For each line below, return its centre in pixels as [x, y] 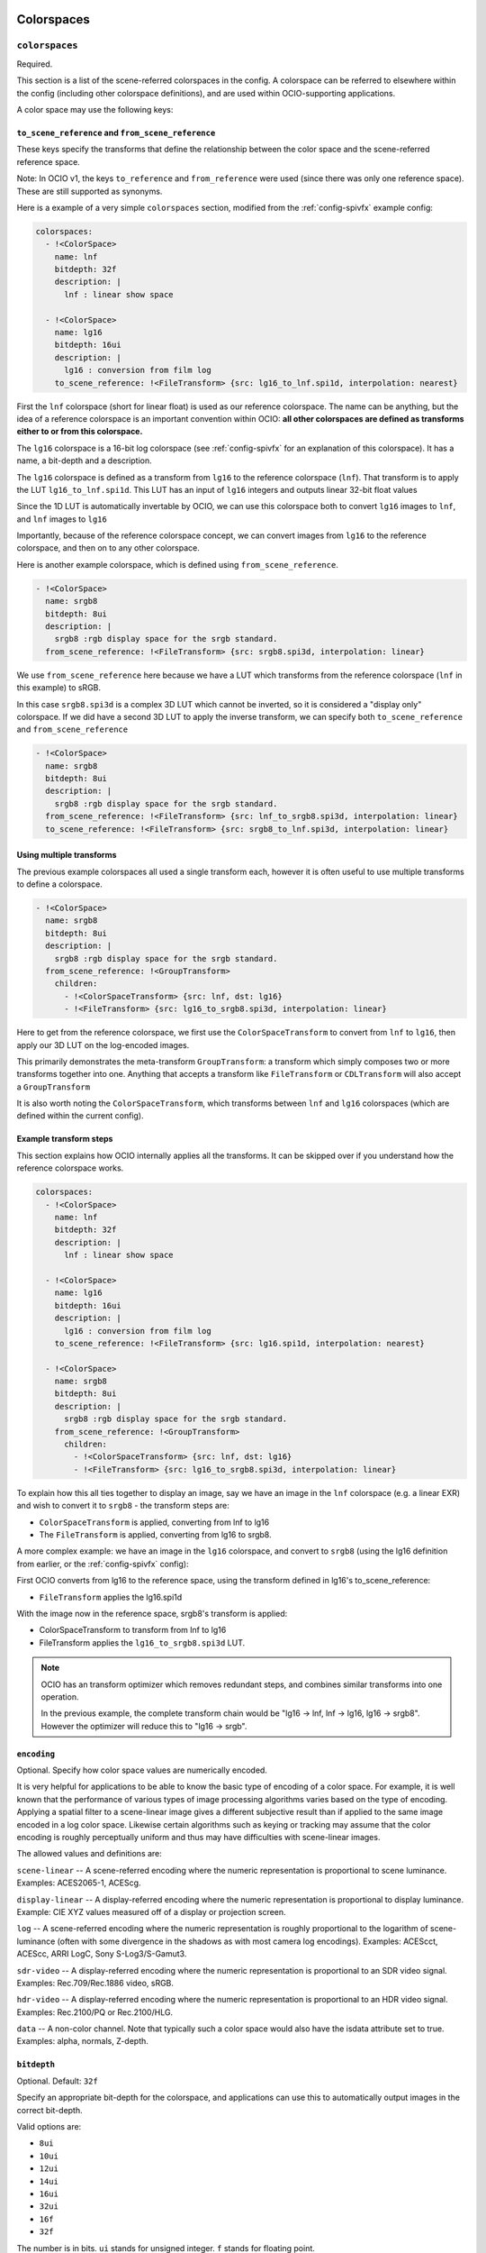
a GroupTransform [53, 1087]
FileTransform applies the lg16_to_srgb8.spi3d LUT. [142, 1642]
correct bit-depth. [49, 2110]
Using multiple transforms [67, 855]
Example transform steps [65, 1139]
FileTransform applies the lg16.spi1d [111, 1597]
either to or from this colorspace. [80, 432]
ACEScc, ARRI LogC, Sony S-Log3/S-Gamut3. [102, 1954]
